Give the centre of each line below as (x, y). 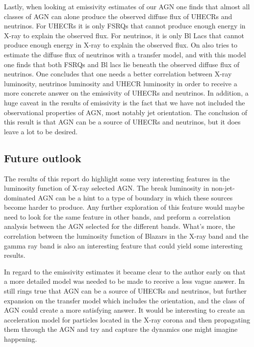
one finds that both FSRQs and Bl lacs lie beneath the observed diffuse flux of (122, 64)
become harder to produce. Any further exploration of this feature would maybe (124, 207)
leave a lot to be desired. (41, 131)
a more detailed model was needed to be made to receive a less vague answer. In (125, 281)
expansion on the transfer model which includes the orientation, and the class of (124, 300)
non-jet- (223, 188)
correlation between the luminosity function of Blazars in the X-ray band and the (126, 236)
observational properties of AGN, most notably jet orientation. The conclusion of (126, 112)
